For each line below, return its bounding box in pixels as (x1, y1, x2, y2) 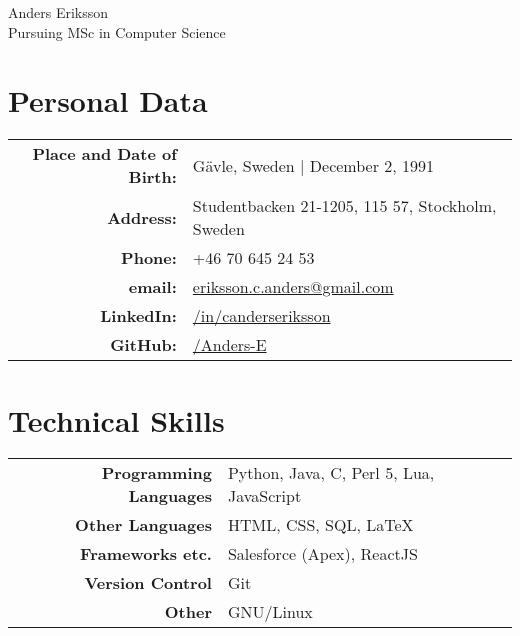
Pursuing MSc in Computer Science (8, 21, 226, 42)
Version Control (84, 571, 212, 595)
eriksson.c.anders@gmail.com (192, 275, 394, 299)
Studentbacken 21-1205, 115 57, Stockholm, (192, 194, 497, 218)
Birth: (128, 165, 177, 189)
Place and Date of (32, 142, 177, 166)
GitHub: (110, 333, 177, 357)
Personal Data (8, 80, 208, 121)
